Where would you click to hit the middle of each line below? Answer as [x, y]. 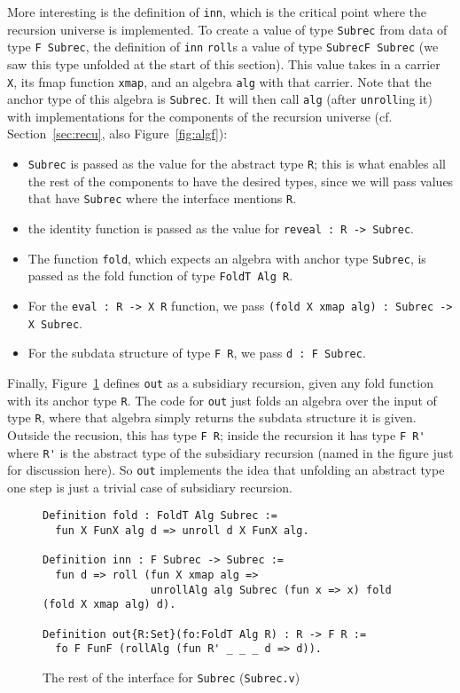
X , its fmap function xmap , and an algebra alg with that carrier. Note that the [219, 81]
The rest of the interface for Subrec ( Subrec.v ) [172, 677]
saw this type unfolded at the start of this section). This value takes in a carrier [224, 63]
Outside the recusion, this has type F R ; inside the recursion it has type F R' [216, 434]
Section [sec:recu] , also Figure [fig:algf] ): [117, 134]
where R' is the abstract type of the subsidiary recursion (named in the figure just [230, 452]
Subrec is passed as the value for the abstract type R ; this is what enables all [237, 164]
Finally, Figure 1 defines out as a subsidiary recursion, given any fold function [220, 382]
